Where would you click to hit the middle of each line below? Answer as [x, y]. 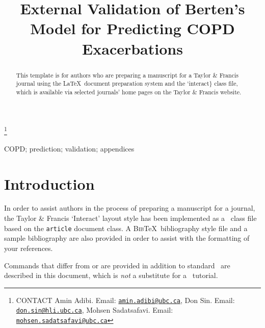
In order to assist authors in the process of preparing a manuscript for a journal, [130, 208]
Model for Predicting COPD [132, 28]
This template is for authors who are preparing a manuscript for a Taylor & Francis [127, 75]
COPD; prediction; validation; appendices [69, 148]
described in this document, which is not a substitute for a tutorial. [111, 275]
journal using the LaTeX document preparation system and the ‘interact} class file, [127, 83]
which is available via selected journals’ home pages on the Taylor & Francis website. [129, 92]
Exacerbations [132, 48]
